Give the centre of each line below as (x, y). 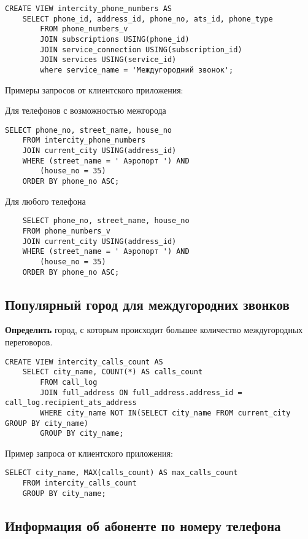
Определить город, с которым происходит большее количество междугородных (154, 330)
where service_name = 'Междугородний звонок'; (137, 70)
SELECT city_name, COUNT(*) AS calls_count (113, 372)
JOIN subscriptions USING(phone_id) (115, 39)
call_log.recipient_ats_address (71, 403)
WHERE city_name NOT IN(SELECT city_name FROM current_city (165, 413)
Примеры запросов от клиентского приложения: (94, 89)
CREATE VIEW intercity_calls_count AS (84, 362)
